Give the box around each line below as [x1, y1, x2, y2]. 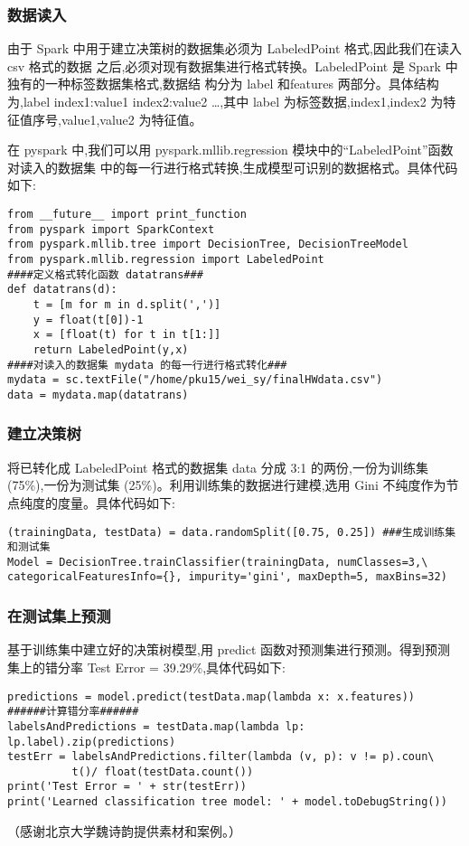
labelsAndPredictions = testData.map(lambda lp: [7, 719, 305, 733]
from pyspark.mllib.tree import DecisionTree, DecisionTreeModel [7, 238, 408, 251]
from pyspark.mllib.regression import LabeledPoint [7, 252, 324, 266]
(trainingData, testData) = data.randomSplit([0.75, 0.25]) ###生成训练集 [7, 525, 456, 539]
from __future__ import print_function [7, 207, 247, 221]
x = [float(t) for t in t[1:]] [33, 328, 221, 342]
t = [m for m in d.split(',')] [33, 297, 221, 311]
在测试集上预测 [7, 605, 111, 627]
